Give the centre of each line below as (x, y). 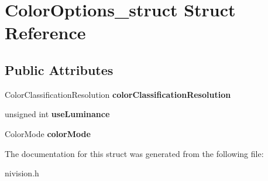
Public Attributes (59, 69)
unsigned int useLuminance (57, 114)
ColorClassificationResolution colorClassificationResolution (118, 94)
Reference (45, 33)
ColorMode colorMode (48, 133)
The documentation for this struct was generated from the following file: (134, 153)
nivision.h (22, 173)
